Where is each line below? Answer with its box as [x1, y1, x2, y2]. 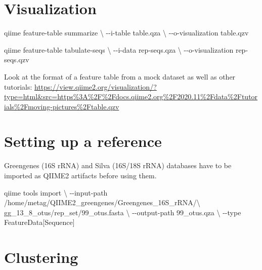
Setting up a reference [4, 131, 162, 151]
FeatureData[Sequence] [4, 217, 75, 227]
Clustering [4, 247, 78, 267]
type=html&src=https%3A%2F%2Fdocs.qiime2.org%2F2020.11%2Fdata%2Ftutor [4, 91, 258, 102]
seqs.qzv [4, 54, 29, 65]
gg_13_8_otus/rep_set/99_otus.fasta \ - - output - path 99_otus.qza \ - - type [4, 207, 241, 217]
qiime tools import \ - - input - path [4, 187, 108, 198]
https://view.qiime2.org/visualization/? [34, 81, 157, 92]
